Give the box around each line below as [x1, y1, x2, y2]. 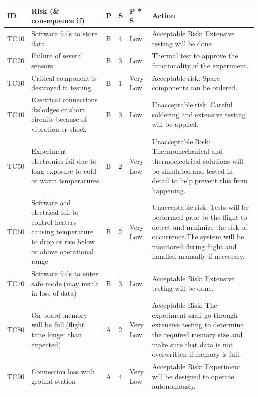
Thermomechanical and [152, 146, 223, 156]
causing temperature [31, 226, 94, 237]
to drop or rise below [31, 236, 95, 247]
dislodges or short [31, 104, 85, 114]
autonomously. [152, 381, 196, 391]
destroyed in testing [31, 82, 91, 93]
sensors [31, 60, 53, 70]
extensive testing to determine [152, 319, 244, 330]
